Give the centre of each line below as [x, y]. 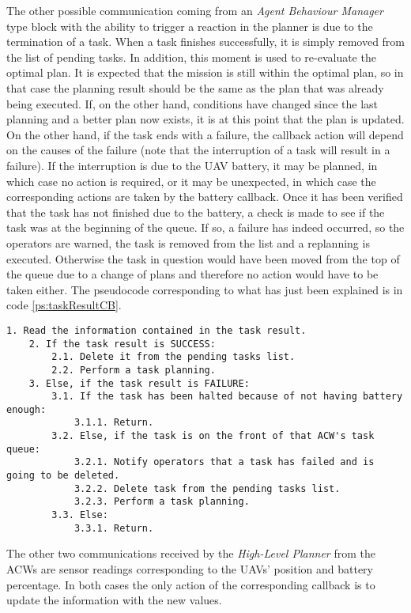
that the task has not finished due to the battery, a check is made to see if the [196, 212]
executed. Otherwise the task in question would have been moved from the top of [203, 258]
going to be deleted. [63, 476]
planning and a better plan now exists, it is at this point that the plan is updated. [205, 119]
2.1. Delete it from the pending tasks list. [173, 357]
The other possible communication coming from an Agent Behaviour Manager [195, 10]
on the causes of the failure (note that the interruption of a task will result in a [198, 150]
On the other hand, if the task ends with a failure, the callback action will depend [205, 134]
